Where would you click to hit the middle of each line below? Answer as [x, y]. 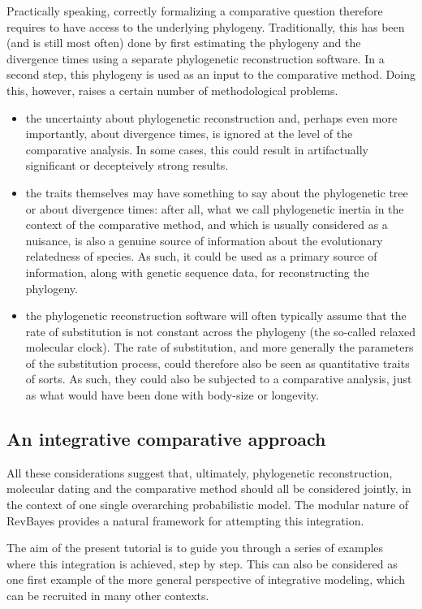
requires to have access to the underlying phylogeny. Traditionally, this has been [206, 26]
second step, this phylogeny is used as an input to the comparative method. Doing [211, 74]
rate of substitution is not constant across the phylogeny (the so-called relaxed [220, 331]
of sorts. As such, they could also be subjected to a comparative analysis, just [219, 379]
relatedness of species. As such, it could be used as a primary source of [201, 256]
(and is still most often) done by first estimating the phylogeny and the [184, 43]
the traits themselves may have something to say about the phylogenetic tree [217, 192]
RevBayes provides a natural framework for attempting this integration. [185, 520]
